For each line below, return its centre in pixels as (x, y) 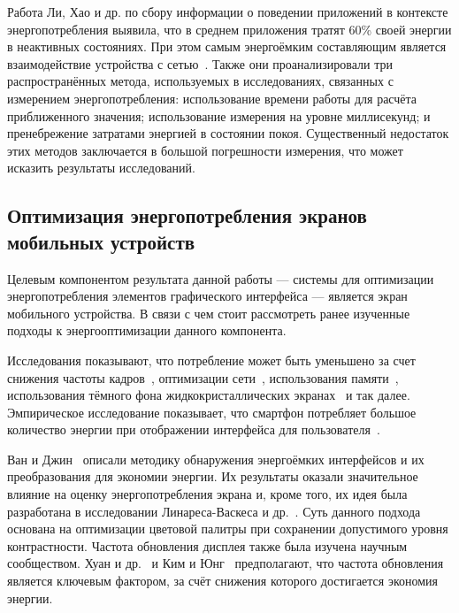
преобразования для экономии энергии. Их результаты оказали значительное (213, 476)
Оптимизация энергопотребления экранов (187, 215)
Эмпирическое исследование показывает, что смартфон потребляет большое (212, 412)
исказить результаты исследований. (101, 168)
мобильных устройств (101, 241)
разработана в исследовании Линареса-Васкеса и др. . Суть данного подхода (214, 511)
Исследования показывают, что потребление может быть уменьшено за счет (211, 360)
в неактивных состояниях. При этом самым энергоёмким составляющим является (227, 46)
